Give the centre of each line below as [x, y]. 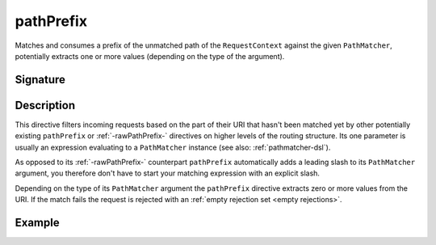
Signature [40, 80]
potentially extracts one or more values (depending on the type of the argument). [150, 56]
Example [37, 223]
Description [45, 105]
